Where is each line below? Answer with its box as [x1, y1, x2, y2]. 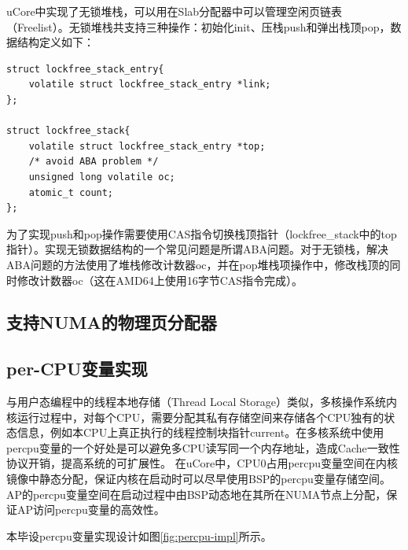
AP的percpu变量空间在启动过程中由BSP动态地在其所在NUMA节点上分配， [6, 485, 387, 502]
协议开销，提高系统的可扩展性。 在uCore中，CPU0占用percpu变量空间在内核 [6, 455, 399, 471]
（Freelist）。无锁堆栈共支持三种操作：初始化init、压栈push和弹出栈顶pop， [6, 18, 391, 35]
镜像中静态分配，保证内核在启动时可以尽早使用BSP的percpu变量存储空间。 [6, 471, 391, 487]
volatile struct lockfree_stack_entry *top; [28, 140, 266, 152]
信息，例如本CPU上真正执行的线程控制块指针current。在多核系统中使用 [17, 424, 384, 441]
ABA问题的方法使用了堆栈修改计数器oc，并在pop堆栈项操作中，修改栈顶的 [6, 256, 390, 272]
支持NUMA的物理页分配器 [6, 310, 217, 334]
